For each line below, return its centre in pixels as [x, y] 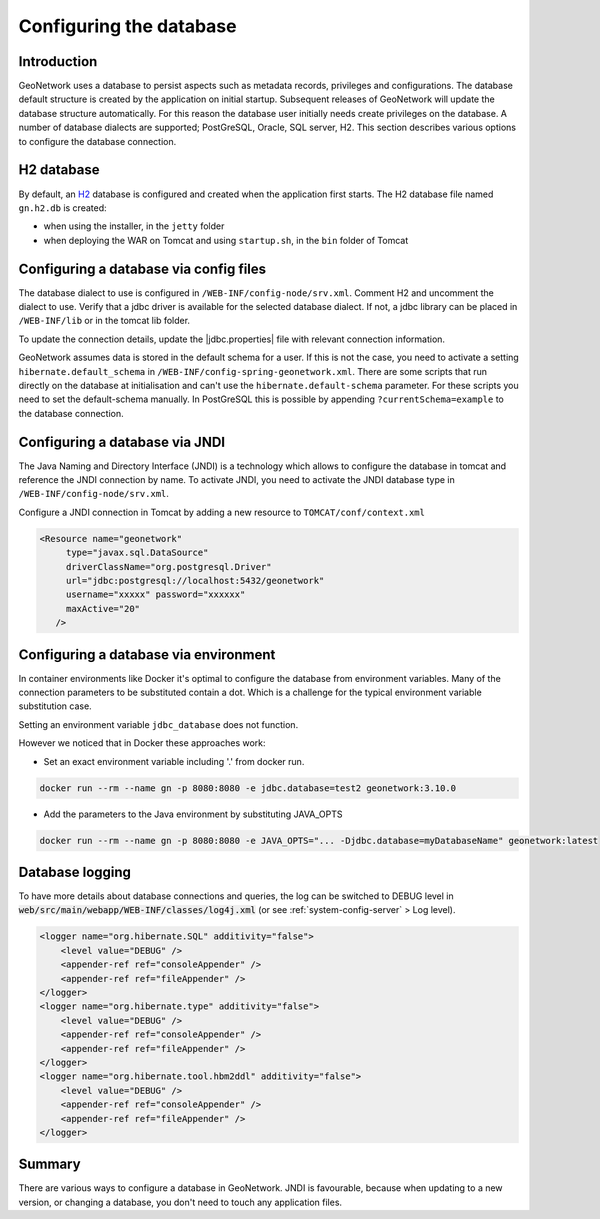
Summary [49, 1164]
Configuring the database [127, 26]
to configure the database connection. [97, 141]
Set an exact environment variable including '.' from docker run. [174, 761]
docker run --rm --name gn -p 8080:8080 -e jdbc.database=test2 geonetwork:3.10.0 [248, 788]
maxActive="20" [102, 608]
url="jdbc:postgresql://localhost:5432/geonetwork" [195, 580]
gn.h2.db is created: [62, 207]
